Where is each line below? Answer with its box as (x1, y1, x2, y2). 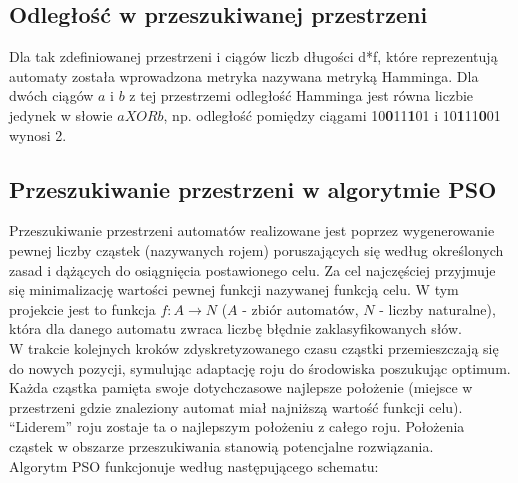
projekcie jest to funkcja (9, 298, 156, 319)
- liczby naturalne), (379, 298, 496, 319)
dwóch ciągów (9, 85, 94, 106)
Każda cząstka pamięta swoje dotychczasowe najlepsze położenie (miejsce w (9, 377, 473, 398)
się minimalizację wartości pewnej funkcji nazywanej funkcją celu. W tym (9, 279, 459, 300)
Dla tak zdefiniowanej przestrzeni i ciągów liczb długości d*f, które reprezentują (9, 46, 498, 67)
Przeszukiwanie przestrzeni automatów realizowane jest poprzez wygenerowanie (9, 220, 495, 241)
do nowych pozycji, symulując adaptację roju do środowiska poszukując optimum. (9, 357, 511, 378)
